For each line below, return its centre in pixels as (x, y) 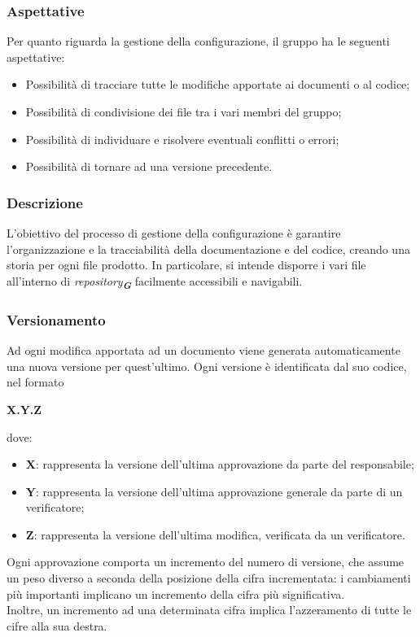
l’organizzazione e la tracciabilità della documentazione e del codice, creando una (208, 249)
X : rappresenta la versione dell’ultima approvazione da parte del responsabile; (220, 464)
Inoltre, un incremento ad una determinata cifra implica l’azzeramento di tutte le (209, 610)
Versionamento (56, 319)
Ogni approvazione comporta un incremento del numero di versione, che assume (206, 562)
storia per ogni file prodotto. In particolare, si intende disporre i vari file (186, 265)
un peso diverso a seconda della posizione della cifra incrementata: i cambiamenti (209, 578)
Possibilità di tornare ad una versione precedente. (149, 166)
